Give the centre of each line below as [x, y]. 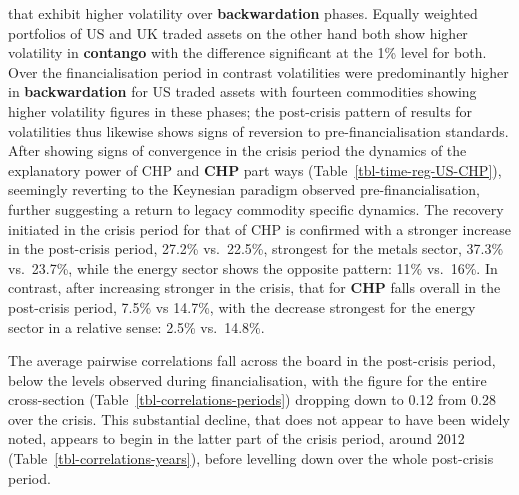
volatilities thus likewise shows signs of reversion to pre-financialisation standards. [258, 130]
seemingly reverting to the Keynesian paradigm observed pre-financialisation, [244, 189]
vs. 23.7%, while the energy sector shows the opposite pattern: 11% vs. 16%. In [253, 267]
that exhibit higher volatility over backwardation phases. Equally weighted [243, 13]
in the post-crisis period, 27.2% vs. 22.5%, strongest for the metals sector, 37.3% [256, 248]
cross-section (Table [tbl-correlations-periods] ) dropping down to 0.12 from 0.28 [252, 399]
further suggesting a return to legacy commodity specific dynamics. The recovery [256, 208]
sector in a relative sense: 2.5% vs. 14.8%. [136, 326]
